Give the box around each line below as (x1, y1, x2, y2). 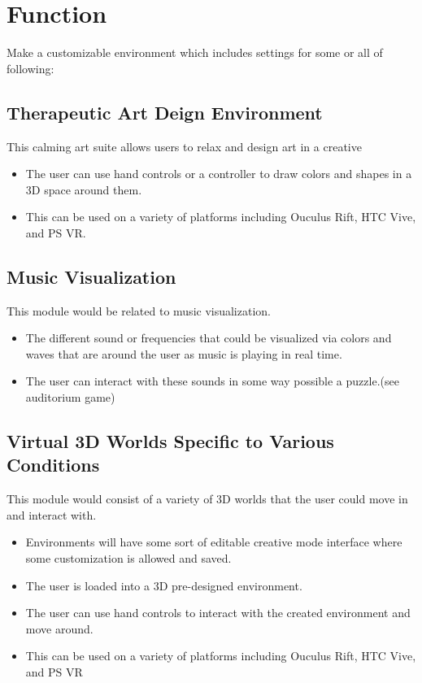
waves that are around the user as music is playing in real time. (25, 345, 342, 362)
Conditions (7, 452, 100, 477)
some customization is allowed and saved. (25, 550, 232, 567)
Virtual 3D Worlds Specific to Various (7, 429, 334, 454)
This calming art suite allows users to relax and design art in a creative (7, 137, 362, 154)
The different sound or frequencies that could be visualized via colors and (25, 329, 392, 346)
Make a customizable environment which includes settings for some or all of (7, 44, 383, 61)
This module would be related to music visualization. (7, 302, 271, 319)
